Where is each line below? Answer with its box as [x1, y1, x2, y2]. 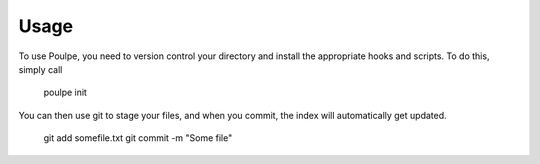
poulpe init [43, 86, 87, 99]
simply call [18, 63, 63, 75]
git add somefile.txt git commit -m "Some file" [43, 132, 233, 144]
